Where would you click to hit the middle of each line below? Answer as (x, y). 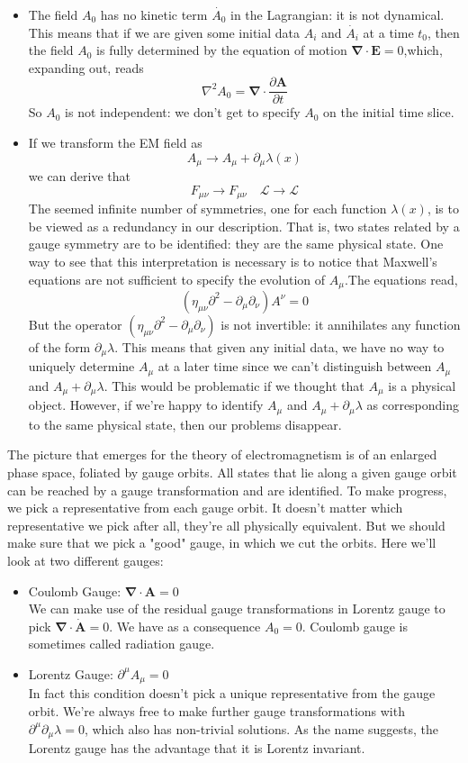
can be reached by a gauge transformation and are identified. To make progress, (227, 490)
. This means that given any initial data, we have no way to (279, 346)
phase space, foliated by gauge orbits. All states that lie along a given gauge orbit (232, 472)
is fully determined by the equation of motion (222, 50)
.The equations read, (401, 279)
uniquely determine (81, 366)
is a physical (422, 385)
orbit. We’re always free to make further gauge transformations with (216, 710)
